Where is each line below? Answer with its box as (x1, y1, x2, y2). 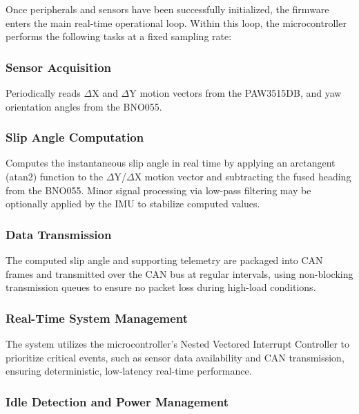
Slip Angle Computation (6, 129, 144, 146)
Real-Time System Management (6, 309, 188, 326)
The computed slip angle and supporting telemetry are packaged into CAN (6, 253, 323, 267)
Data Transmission (6, 225, 112, 243)
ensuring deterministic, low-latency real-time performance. (6, 364, 252, 378)
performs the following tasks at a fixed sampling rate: (6, 29, 232, 44)
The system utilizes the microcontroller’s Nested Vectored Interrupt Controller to (6, 337, 350, 350)
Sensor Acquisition (6, 58, 112, 75)
